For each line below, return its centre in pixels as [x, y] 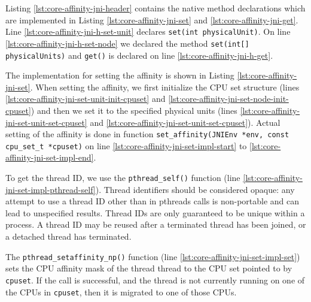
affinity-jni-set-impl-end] [50, 157]
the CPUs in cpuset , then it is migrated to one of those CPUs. [121, 292]
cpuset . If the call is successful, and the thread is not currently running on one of [155, 280]
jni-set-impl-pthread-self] [51, 189]
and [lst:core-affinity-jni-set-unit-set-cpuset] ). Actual [185, 122]
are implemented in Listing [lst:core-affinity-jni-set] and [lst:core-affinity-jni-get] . [152, 19]
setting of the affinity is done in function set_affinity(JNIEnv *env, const [147, 134]
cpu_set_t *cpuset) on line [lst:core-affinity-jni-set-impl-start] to [126, 145]
